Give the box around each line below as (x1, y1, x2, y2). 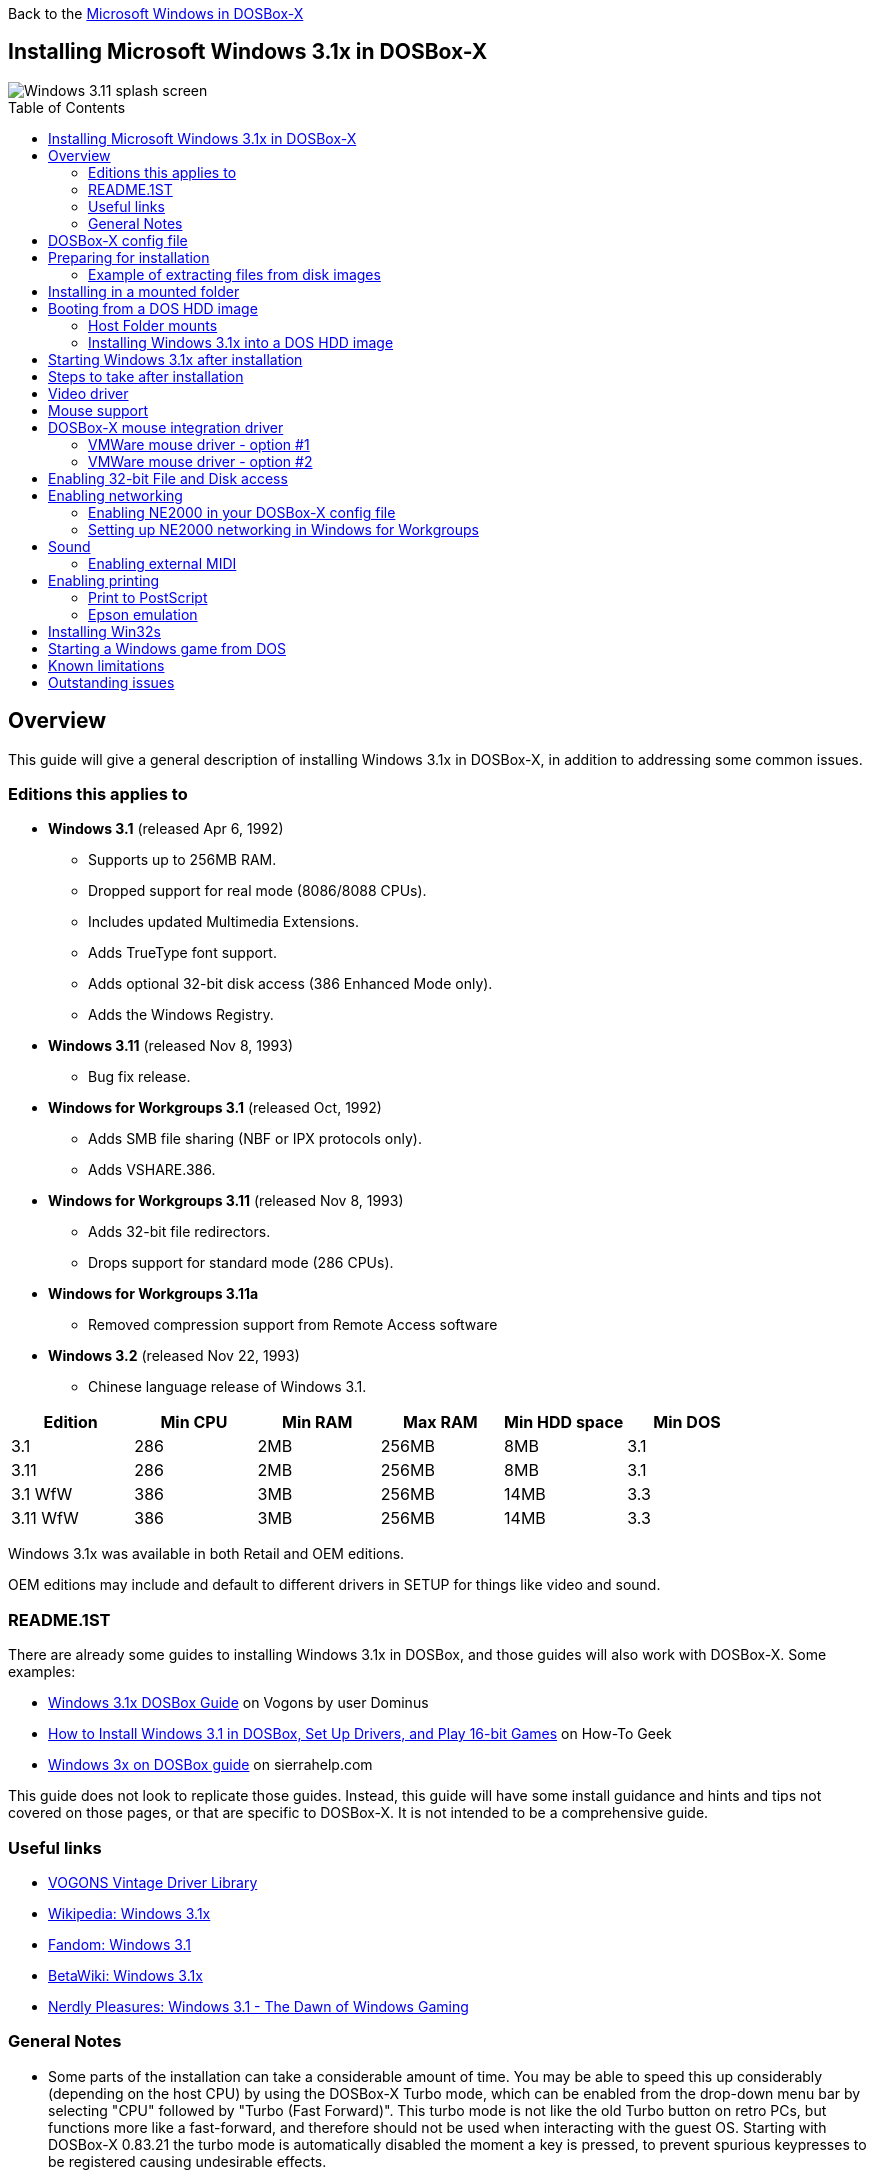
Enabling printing (48, 571, 160, 589)
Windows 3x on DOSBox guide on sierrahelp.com (48, 1756, 373, 1774)
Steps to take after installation (48, 367, 244, 385)
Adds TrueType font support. (88, 944, 277, 962)
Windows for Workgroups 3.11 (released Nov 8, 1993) (48, 1192, 404, 1210)
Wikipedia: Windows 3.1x (48, 1904, 211, 1922)
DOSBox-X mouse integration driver (48, 418, 284, 436)
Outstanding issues (48, 673, 175, 691)
